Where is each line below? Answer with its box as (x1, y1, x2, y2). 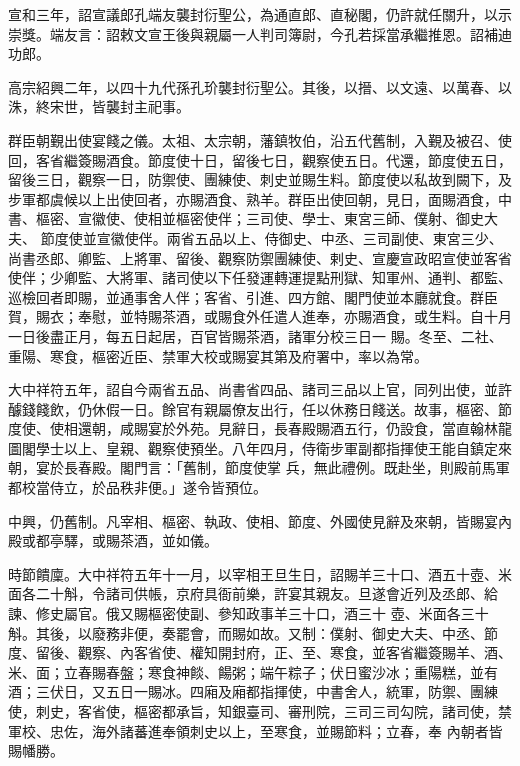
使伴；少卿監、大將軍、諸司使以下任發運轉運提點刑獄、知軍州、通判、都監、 (8, 267, 512, 288)
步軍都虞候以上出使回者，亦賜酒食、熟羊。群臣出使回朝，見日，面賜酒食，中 (8, 188, 512, 209)
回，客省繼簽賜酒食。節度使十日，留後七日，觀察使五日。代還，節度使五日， (8, 149, 512, 170)
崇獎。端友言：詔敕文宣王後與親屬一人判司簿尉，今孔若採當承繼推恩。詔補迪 (8, 23, 512, 44)
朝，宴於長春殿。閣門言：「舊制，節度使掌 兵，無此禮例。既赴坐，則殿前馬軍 (8, 457, 510, 478)
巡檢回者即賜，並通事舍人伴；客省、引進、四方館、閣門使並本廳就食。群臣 (8, 286, 498, 307)
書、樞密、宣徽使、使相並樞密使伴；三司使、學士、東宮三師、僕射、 (8, 208, 456, 229)
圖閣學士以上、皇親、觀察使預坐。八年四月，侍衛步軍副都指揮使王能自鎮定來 (8, 437, 512, 458)
